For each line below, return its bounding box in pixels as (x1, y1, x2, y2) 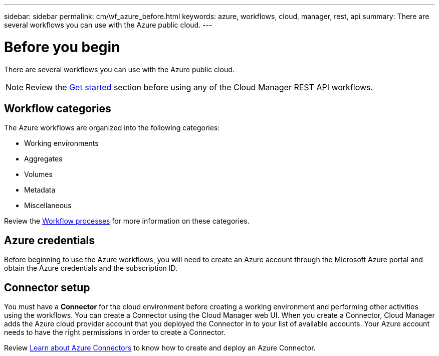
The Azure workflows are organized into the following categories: (4, 123, 220, 132)
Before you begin (4, 38, 120, 56)
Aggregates (24, 154, 63, 163)
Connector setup (4, 281, 90, 294)
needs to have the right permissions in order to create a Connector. (4, 328, 226, 337)
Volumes (24, 170, 53, 179)
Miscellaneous (24, 201, 72, 210)
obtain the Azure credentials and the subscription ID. (4, 264, 178, 273)
